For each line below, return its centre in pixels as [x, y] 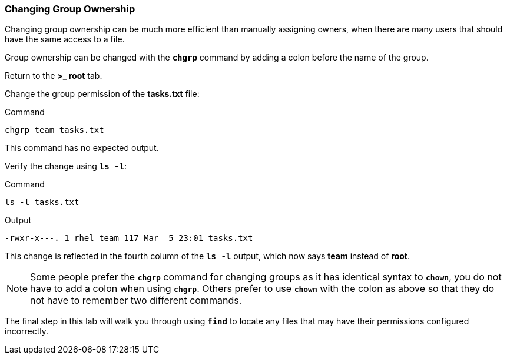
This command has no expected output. [82, 148]
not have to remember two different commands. [136, 301]
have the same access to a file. [65, 39]
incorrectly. [27, 331]
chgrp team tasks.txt [54, 130]
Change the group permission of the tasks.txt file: [102, 94]
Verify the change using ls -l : [66, 166]
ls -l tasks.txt [42, 202]
